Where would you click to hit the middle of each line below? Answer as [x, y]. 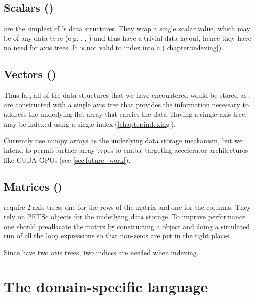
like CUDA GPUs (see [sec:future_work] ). [67, 159]
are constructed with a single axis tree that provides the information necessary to [127, 104]
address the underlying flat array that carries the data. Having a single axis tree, [126, 114]
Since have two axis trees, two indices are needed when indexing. [101, 252]
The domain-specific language [106, 286]
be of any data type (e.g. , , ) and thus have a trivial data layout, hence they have [127, 38]
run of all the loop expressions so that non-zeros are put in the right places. [118, 236]
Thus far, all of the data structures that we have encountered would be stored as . [127, 95]
